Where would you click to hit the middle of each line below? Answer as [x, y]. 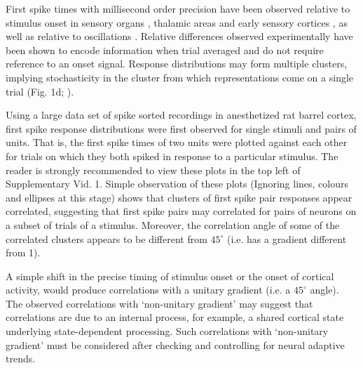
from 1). [23, 252]
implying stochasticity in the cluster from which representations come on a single [180, 77]
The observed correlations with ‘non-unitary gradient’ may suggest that [159, 303]
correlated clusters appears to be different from [107, 238]
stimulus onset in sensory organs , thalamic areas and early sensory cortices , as [177, 22]
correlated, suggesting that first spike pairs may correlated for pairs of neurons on [181, 211]
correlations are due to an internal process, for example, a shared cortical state [175, 317]
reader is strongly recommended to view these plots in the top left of [153, 170]
